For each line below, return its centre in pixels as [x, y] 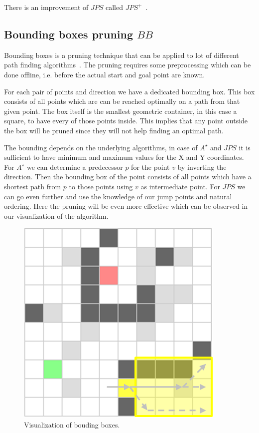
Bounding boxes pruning [69, 34]
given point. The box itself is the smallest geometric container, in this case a [121, 111]
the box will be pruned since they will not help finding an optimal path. [114, 130]
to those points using [101, 186]
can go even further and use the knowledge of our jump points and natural [118, 196]
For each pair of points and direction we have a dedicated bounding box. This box [129, 91]
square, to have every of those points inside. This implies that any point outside [126, 121]
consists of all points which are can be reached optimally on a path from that [122, 101]
